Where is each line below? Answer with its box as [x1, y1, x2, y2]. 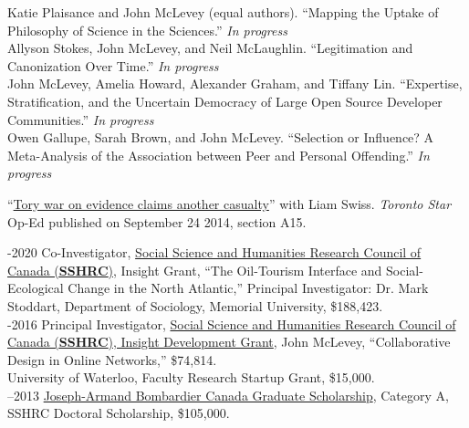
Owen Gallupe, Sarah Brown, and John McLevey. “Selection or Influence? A [7, 128, 434, 147]
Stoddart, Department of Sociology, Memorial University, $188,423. [7, 296, 383, 315]
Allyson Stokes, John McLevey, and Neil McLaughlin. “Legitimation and [7, 38, 413, 57]
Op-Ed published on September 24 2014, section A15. [7, 212, 307, 231]
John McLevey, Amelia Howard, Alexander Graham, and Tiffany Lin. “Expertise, [7, 74, 463, 93]
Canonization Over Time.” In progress [7, 56, 219, 75]
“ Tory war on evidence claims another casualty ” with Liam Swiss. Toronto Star [7, 193, 452, 213]
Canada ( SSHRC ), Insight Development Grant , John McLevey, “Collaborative [7, 332, 451, 351]
